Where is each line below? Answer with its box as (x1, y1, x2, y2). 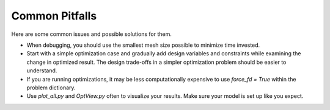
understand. (26, 67, 57, 74)
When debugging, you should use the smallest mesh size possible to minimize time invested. (26, 41, 260, 49)
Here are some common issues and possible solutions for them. (11, 30, 172, 38)
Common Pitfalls (11, 9, 97, 22)
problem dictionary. (26, 84, 76, 91)
